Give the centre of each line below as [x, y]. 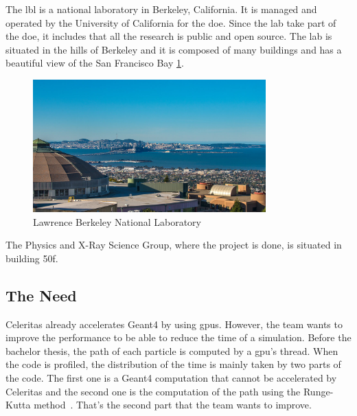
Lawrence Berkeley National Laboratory [117, 221]
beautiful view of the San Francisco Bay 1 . [95, 63]
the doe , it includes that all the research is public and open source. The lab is [169, 36]
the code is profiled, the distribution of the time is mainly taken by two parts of [173, 364]
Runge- [318, 391]
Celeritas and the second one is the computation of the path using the [153, 391]
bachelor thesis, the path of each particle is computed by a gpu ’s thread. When [172, 350]
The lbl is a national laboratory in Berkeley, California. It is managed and [161, 9]
